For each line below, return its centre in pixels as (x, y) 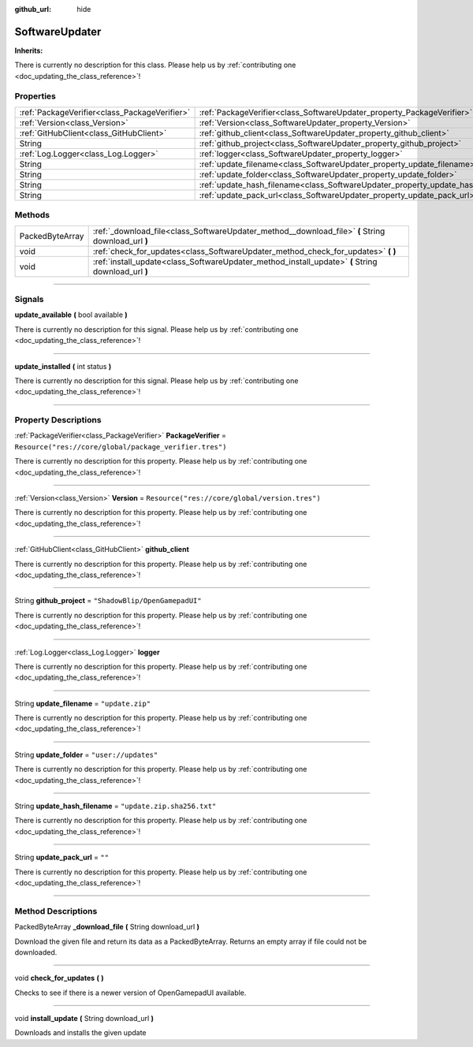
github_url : (33, 9)
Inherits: (29, 50)
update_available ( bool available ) (71, 315)
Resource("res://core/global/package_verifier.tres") (121, 447)
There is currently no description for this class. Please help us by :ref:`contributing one (155, 65)
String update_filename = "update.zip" (83, 703)
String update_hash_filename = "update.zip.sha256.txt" (115, 806)
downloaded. (36, 952)
